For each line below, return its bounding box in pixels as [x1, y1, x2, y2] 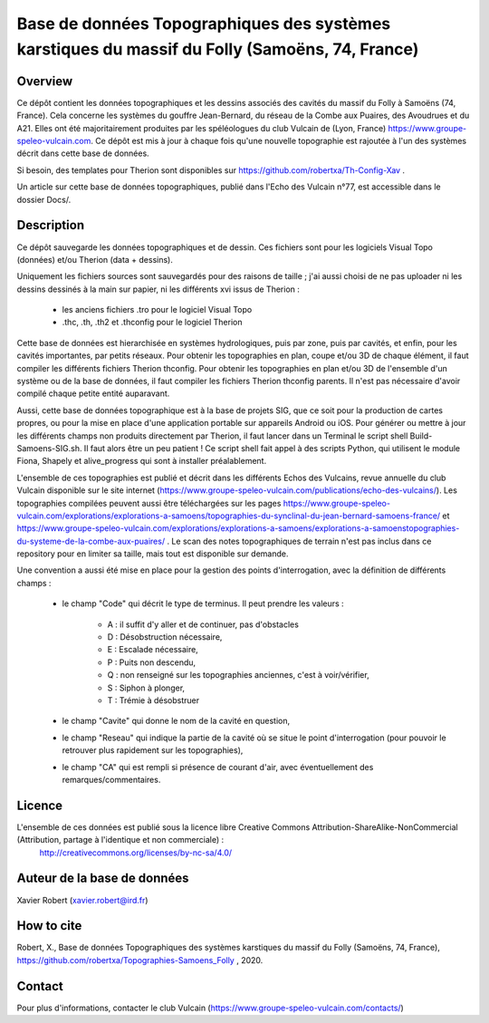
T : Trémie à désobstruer [107, 695, 199, 706]
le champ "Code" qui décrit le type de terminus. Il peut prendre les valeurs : [62, 598, 344, 609]
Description [16, 217, 85, 233]
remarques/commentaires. [62, 774, 161, 785]
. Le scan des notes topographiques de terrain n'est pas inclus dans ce [167, 536, 432, 546]
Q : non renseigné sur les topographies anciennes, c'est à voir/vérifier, [107, 670, 370, 680]
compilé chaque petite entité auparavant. [16, 388, 170, 399]
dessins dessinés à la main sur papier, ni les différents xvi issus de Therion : [16, 284, 301, 294]
